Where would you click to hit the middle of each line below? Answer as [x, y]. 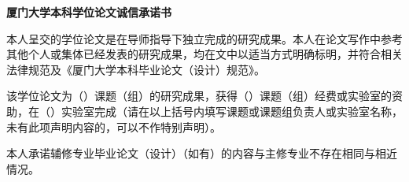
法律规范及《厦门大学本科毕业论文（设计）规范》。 [136, 69]
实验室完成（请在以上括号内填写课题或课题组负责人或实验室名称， [232, 111]
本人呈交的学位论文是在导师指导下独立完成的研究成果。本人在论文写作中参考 [204, 38]
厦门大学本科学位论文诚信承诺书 [89, 12]
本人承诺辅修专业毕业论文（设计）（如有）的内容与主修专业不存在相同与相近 [202, 153]
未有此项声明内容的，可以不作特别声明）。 [114, 126]
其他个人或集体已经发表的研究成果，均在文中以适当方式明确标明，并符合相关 [204, 54]
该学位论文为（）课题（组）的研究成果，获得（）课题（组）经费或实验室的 [199, 96]
